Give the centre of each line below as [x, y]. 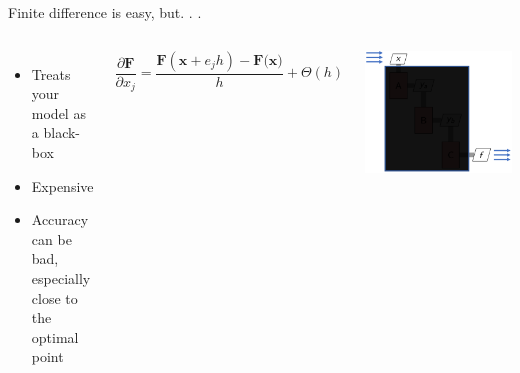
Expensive [62, 185]
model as [58, 112]
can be [51, 238]
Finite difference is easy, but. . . [105, 12]
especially [61, 277]
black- [62, 132]
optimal [55, 336]
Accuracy [60, 219]
